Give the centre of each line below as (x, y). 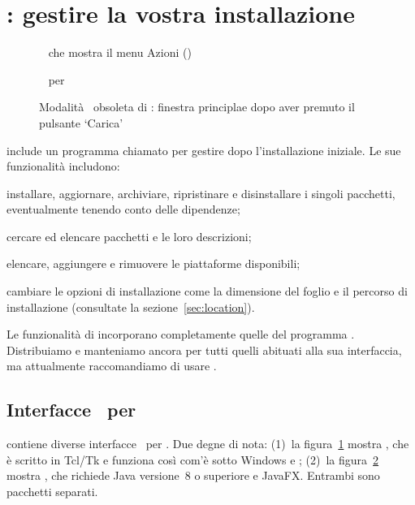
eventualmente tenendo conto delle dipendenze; (123, 209)
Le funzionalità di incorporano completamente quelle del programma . (181, 334)
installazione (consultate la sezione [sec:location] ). (131, 306)
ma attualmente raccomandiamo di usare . (112, 366)
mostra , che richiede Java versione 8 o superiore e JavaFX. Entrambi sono (193, 475)
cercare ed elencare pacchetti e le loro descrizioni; (129, 236)
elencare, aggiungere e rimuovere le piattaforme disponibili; (153, 263)
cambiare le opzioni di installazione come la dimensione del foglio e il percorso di (207, 291)
